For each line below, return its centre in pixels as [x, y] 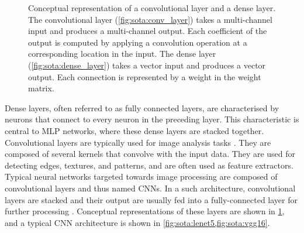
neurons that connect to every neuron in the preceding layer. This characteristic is [152, 119]
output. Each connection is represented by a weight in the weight [145, 76]
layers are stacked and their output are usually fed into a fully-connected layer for [151, 199]
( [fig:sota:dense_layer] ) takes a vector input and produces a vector [147, 65]
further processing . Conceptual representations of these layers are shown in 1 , [145, 211]
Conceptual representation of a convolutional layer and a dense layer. [152, 8]
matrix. [41, 88]
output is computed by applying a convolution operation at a [138, 42]
